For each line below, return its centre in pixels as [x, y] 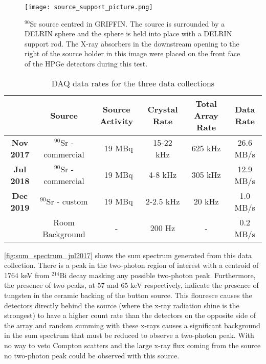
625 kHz [206, 148]
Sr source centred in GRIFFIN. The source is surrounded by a [127, 23]
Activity [117, 121]
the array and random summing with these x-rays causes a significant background [132, 325]
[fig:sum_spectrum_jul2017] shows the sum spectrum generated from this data [128, 255]
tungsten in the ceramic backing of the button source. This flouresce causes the [128, 295]
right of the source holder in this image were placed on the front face [132, 53]
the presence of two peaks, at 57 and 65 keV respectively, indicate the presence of [131, 285]
